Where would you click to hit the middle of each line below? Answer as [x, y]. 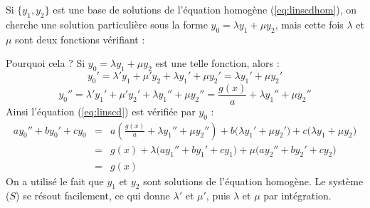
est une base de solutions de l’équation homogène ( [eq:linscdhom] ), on [205, 9]
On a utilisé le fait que [55, 181]
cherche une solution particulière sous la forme [107, 24]
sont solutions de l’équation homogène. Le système [253, 181]
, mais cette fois [309, 24]
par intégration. [297, 196]
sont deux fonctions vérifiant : [80, 39]
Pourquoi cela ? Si [46, 63]
